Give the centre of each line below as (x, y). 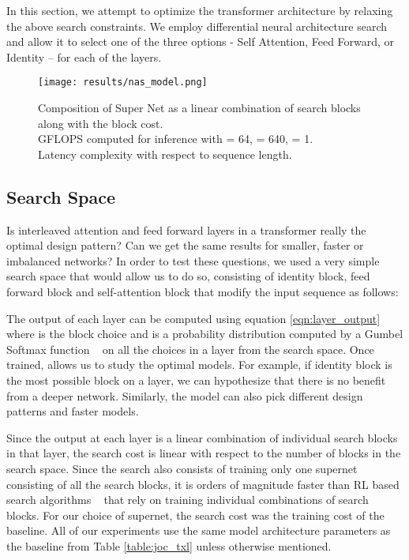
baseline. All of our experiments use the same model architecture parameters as (199, 530)
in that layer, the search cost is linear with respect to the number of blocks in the (204, 453)
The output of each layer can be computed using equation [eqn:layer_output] (193, 318)
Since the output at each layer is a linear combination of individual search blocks (202, 437)
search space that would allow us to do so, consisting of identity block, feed (188, 276)
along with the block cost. (101, 123)
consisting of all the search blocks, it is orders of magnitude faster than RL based (203, 484)
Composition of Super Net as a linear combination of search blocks (199, 108)
